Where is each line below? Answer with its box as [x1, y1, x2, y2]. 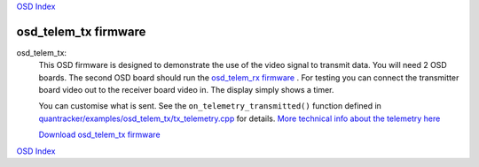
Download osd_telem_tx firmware [38, 129, 161, 140]
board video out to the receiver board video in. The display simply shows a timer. [38, 85, 334, 95]
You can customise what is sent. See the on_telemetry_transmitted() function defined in [38, 101, 381, 111]
